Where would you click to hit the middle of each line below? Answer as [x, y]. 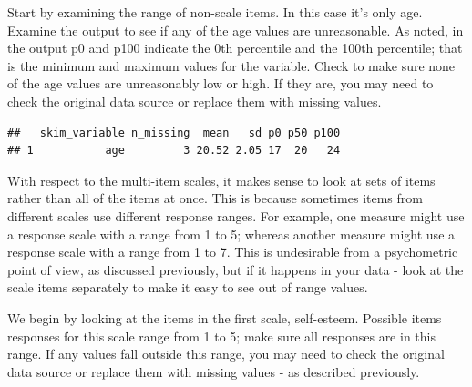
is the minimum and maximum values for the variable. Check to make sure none [231, 65]
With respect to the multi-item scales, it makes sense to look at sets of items [221, 180]
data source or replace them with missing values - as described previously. [214, 371]
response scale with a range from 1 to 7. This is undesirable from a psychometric [233, 252]
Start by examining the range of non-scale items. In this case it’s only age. [215, 12]
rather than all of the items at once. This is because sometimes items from [215, 198]
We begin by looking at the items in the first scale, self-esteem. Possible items [225, 317]
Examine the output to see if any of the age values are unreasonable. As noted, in [236, 30]
